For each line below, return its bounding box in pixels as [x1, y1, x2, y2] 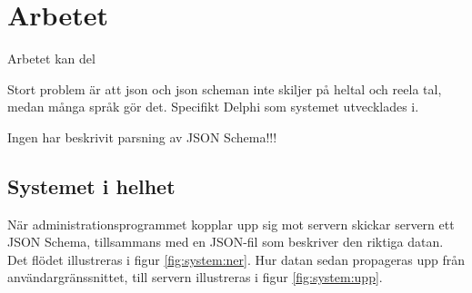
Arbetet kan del [7, 49, 95, 68]
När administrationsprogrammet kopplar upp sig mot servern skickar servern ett [7, 214, 455, 233]
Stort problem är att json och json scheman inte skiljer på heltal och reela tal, [7, 79, 442, 98]
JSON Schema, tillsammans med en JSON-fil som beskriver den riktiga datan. [7, 232, 444, 251]
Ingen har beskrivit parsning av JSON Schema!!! [7, 127, 277, 146]
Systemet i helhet [7, 171, 176, 200]
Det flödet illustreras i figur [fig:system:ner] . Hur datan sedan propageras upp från [7, 249, 466, 269]
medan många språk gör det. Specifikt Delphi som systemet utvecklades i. [7, 97, 419, 116]
